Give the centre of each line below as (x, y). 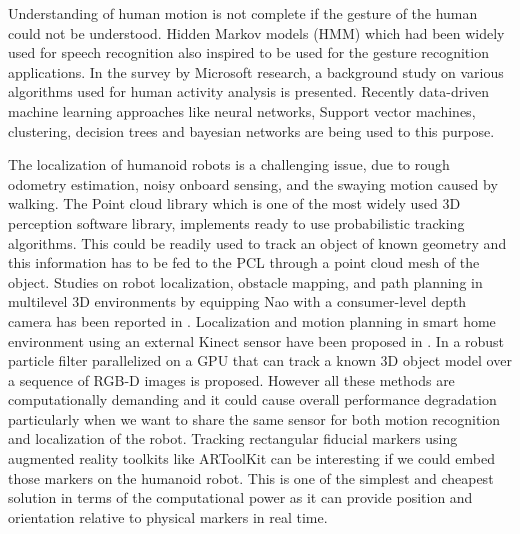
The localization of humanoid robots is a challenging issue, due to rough (229, 164)
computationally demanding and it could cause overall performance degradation (252, 399)
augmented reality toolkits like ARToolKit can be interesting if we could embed (251, 458)
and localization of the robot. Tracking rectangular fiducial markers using (233, 438)
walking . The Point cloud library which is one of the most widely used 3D (234, 203)
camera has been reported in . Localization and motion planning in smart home (252, 320)
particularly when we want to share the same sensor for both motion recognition (254, 418)
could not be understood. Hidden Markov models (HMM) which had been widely (256, 32)
